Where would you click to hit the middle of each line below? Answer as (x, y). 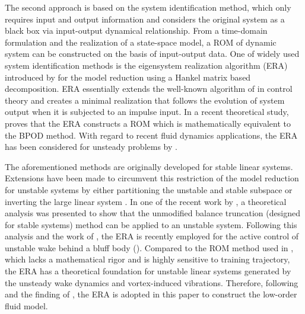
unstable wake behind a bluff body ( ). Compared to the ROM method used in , (149, 247)
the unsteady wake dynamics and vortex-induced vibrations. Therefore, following (152, 282)
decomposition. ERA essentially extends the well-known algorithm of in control (149, 89)
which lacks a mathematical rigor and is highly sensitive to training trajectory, (147, 259)
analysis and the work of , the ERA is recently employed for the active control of (152, 236)
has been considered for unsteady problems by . (91, 147)
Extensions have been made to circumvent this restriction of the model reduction (152, 178)
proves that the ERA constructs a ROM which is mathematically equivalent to (148, 123)
